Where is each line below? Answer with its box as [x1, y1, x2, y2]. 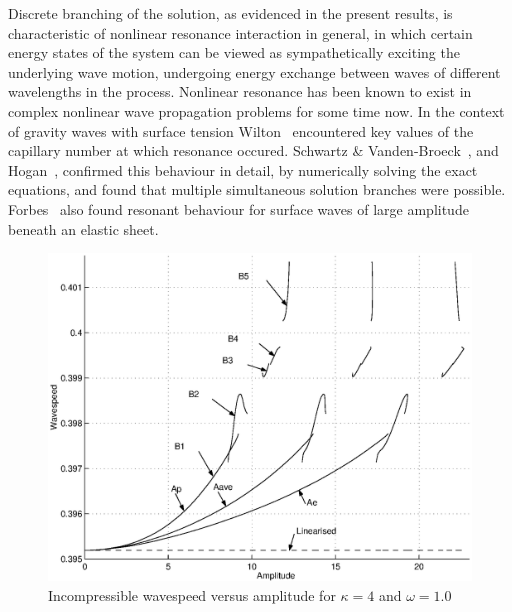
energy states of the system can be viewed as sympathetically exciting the [8, 42, 460, 63]
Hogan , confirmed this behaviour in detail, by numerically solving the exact [8, 159, 478, 180]
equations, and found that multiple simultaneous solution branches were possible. [8, 179, 506, 200]
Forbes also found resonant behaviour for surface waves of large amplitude [8, 198, 469, 219]
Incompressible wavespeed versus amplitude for [48, 584, 336, 605]
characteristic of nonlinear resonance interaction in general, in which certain [8, 22, 473, 43]
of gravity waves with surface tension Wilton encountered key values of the [8, 120, 474, 141]
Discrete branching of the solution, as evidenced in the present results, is [8, 3, 453, 23]
